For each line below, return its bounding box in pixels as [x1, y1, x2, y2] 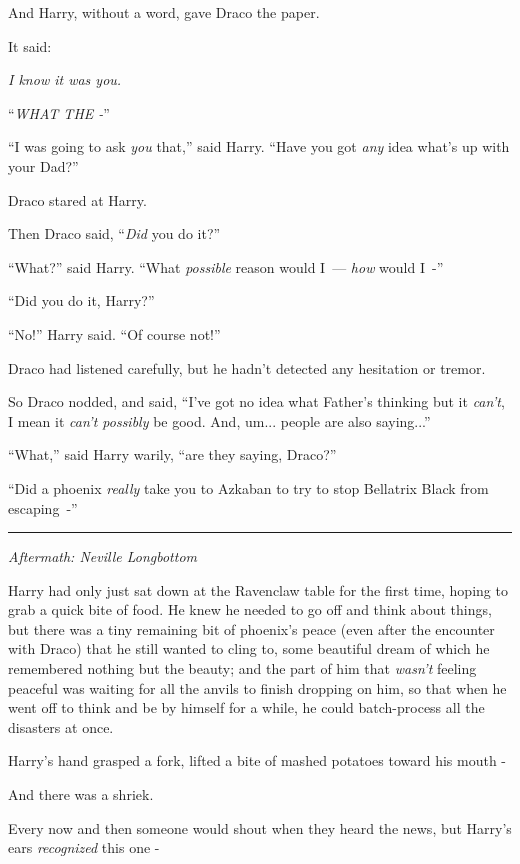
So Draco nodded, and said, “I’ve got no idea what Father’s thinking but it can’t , [8, 391, 505, 412]
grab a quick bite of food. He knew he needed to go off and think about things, [8, 599, 492, 620]
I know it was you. [8, 69, 122, 90]
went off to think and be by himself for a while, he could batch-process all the [8, 697, 485, 718]
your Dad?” [8, 155, 79, 176]
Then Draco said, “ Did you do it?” [8, 223, 221, 244]
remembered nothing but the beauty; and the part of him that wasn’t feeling [8, 658, 477, 679]
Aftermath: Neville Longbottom [8, 546, 197, 567]
